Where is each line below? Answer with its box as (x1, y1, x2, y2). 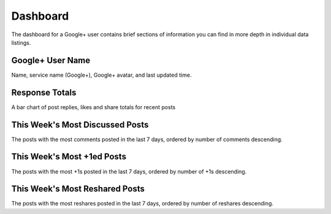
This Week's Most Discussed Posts (11, 120, 149, 130)
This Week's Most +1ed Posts (11, 151, 127, 162)
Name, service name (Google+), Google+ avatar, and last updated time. (11, 71, 192, 78)
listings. (11, 39, 31, 46)
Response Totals (11, 87, 77, 97)
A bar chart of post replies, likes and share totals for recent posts (11, 103, 176, 110)
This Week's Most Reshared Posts (11, 184, 145, 194)
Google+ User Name (11, 55, 91, 66)
